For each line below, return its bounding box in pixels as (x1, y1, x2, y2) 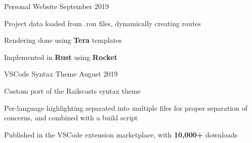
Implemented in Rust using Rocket (4, 51, 117, 62)
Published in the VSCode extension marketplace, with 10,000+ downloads (4, 129, 238, 139)
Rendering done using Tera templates (4, 35, 122, 45)
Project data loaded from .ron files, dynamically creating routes (4, 18, 201, 28)
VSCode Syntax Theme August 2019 (4, 68, 118, 79)
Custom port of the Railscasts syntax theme (4, 85, 141, 96)
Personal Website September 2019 (4, 1, 109, 11)
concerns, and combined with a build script (4, 112, 138, 123)
